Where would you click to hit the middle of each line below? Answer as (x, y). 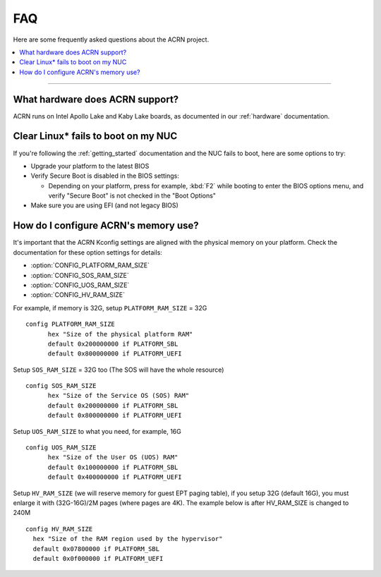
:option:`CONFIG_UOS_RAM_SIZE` (80, 285)
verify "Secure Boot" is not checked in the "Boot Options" (132, 196)
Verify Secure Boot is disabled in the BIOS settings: (105, 176)
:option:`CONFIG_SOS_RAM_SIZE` (80, 275)
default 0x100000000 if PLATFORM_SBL (113, 467)
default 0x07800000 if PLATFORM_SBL (96, 549)
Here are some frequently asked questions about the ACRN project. (111, 40)
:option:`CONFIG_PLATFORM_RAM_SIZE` (90, 265)
